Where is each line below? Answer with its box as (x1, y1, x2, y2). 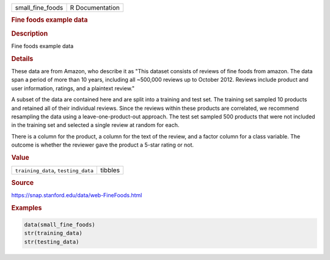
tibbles (100, 166, 120, 175)
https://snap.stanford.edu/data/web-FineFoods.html (11, 191, 142, 198)
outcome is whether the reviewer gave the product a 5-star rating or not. (11, 141, 194, 149)
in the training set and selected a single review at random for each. (11, 121, 180, 129)
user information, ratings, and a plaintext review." (11, 84, 134, 92)
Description (11, 29, 48, 38)
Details (11, 54, 34, 63)
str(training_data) (24, 229, 82, 237)
